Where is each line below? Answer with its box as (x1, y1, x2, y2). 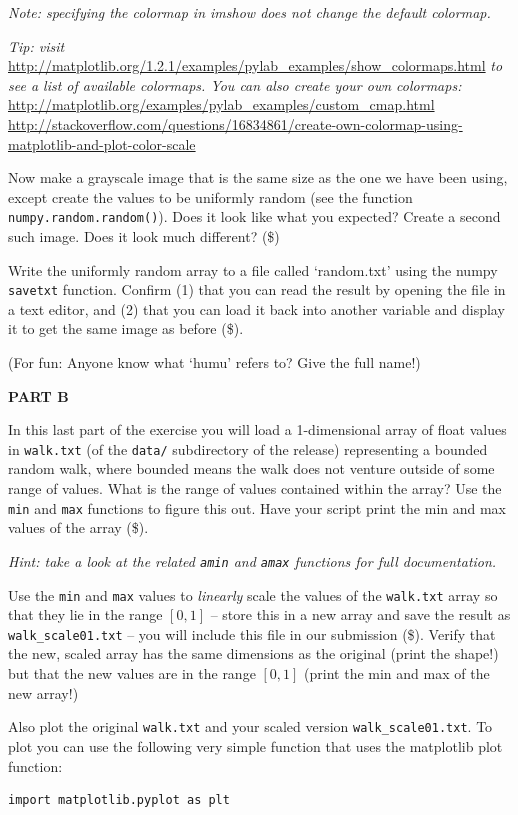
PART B (8, 385, 69, 406)
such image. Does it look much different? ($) (8, 226, 280, 246)
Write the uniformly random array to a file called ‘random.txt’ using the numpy (8, 259, 498, 280)
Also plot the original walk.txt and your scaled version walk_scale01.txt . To (8, 716, 493, 737)
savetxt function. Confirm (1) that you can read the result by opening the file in (8, 279, 506, 300)
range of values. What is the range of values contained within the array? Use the (8, 478, 502, 499)
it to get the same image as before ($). (8, 318, 244, 339)
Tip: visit (8, 35, 65, 56)
